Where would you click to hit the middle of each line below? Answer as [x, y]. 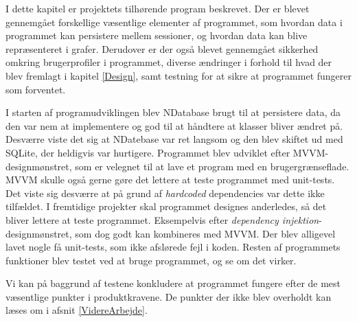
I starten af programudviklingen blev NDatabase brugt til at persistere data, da [173, 112]
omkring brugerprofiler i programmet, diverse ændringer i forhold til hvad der [169, 62]
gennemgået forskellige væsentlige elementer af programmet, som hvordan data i [174, 22]
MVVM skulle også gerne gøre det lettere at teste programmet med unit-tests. [170, 180]
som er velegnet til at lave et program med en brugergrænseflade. [212, 166]
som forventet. [36, 89]
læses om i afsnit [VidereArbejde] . [77, 310]
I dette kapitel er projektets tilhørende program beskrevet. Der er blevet [158, 8]
